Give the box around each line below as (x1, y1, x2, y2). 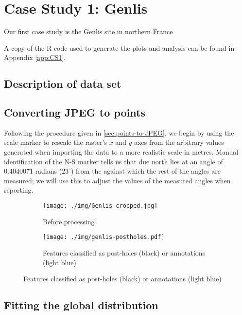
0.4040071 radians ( (4, 166, 62, 176)
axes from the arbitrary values (134, 137, 224, 147)
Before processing (43, 216, 95, 226)
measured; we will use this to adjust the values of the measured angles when (4, 175, 231, 185)
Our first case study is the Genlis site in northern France (4, 26, 173, 37)
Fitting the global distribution (4, 297, 158, 313)
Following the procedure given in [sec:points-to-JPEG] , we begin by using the (4, 127, 234, 138)
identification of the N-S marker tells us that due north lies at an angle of (4, 156, 223, 166)
